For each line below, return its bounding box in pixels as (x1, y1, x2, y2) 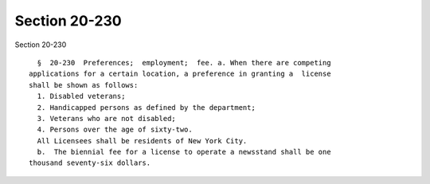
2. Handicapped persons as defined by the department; (37, 103, 256, 112)
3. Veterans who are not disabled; (37, 114, 177, 123)
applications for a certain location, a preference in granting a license (29, 69, 331, 79)
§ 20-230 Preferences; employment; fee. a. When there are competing (37, 58, 331, 67)
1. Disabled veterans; (37, 92, 126, 101)
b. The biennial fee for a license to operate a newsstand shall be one (37, 147, 331, 157)
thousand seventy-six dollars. (29, 159, 151, 167)
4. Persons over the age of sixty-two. (37, 125, 193, 135)
